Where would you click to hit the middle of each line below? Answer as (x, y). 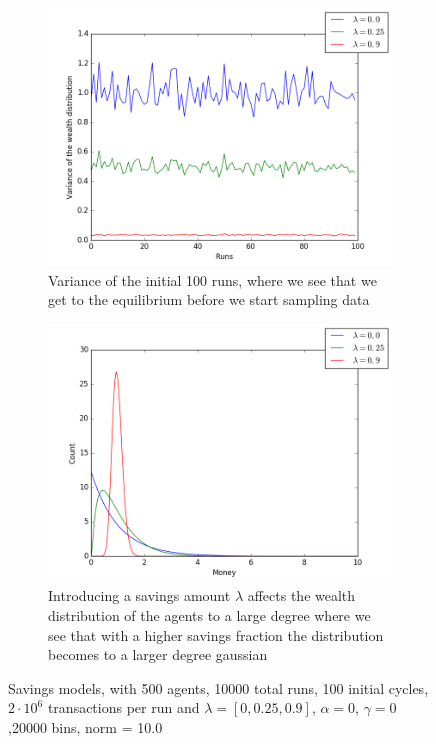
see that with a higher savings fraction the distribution (216, 634)
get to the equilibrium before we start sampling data (209, 299)
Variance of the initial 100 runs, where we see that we (212, 279)
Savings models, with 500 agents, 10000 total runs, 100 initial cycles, (218, 687)
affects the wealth (301, 595)
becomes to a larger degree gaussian (158, 654)
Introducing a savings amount (139, 595)
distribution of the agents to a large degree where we (209, 614)
